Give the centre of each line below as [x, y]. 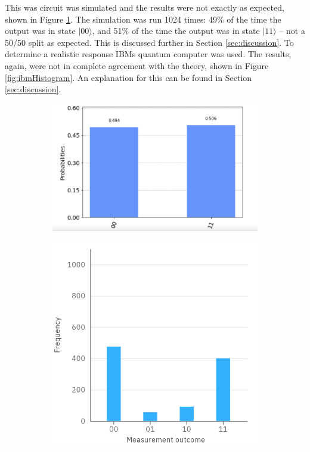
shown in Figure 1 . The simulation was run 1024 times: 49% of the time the [143, 19]
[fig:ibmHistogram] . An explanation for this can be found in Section [128, 77]
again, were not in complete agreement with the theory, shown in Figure [137, 65]
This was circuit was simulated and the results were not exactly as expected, [145, 7]
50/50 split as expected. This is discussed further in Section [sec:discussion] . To [149, 42]
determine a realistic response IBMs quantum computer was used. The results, [148, 54]
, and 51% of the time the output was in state [176, 31]
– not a [292, 31]
